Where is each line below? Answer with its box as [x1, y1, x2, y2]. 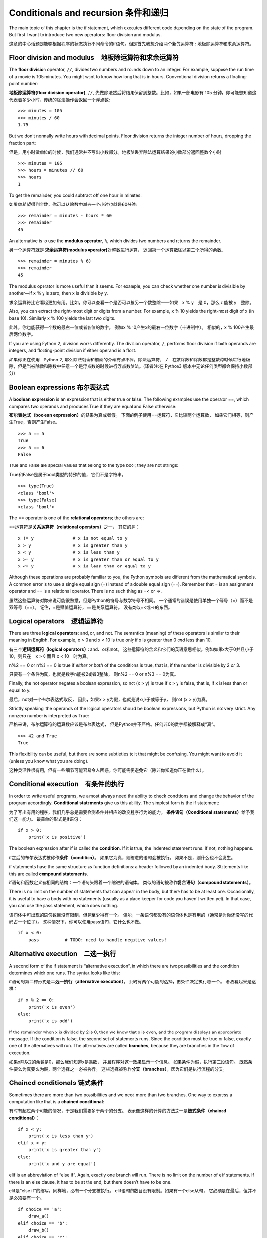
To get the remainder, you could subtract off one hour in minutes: [9, 192, 142, 198]
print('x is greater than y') [28, 1147, 101, 1153]
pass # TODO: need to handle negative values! [28, 937, 167, 943]
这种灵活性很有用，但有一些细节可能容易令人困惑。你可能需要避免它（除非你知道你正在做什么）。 [9, 767, 206, 773]
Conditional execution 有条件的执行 [9, 780, 124, 788]
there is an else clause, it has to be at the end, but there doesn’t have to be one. [9, 1179, 172, 1185]
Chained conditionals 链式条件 [9, 1079, 104, 1087]
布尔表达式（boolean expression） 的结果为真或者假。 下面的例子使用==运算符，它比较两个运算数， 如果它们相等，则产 [9, 412, 254, 418]
